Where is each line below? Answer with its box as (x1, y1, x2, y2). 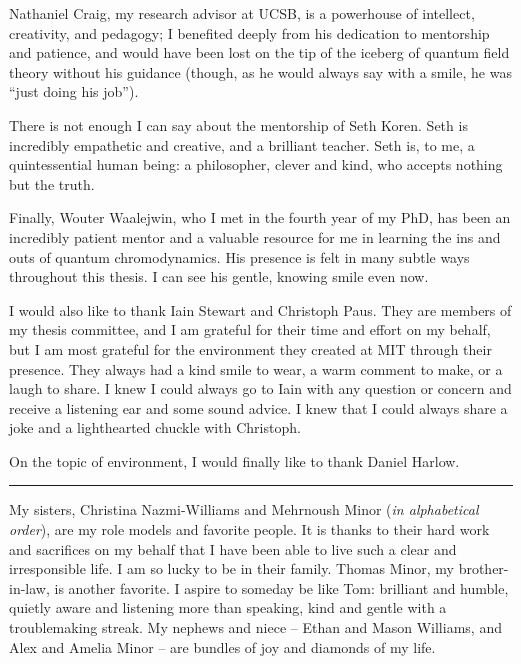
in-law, (9, 577, 50, 598)
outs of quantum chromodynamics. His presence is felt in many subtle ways (9, 246, 470, 267)
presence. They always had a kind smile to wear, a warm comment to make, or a (9, 358, 503, 379)
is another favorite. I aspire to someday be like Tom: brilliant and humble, (54, 577, 509, 598)
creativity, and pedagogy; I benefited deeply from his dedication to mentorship (9, 22, 490, 43)
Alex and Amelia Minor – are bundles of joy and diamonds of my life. (9, 636, 436, 657)
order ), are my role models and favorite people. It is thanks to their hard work (9, 519, 490, 540)
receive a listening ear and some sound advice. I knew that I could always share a (9, 397, 508, 418)
